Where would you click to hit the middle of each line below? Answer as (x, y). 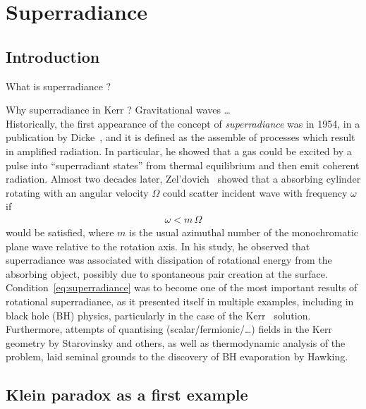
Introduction (53, 56)
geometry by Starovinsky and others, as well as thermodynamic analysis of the (176, 342)
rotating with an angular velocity (77, 192)
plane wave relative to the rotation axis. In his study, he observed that (158, 246)
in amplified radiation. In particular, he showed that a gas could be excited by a (179, 151)
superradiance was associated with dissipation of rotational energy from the (169, 260)
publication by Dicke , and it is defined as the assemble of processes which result (181, 137)
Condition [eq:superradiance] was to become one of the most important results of (182, 287)
